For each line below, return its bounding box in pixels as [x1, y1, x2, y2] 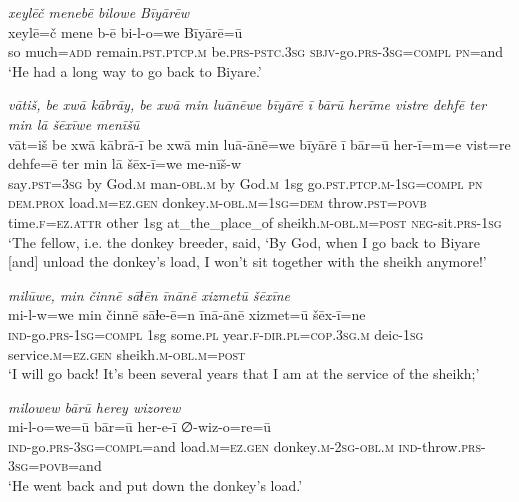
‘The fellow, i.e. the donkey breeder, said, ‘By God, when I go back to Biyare [8, 231, 480, 252]
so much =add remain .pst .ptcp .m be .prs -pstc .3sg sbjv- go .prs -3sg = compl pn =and [8, 41, 504, 62]
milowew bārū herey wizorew [8, 396, 181, 417]
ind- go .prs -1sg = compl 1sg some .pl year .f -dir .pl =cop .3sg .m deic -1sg [8, 323, 424, 344]
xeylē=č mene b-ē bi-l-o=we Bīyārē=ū [8, 21, 243, 42]
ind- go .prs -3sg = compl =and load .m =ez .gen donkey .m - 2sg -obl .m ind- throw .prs [8, 435, 482, 456]
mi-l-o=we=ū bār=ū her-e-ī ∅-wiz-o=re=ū [8, 416, 272, 437]
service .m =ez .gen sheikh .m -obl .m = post [8, 343, 246, 364]
